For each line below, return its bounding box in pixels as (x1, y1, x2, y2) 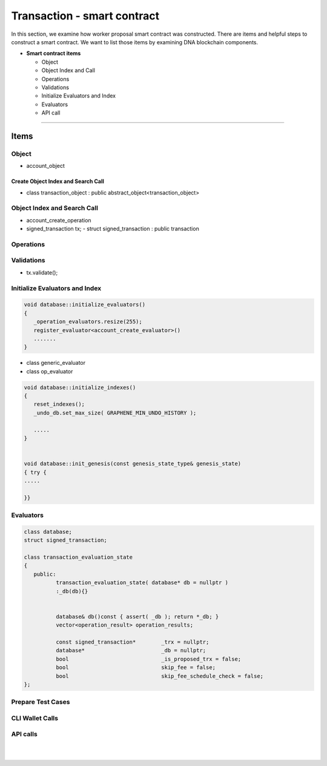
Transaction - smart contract (11, 9, 160, 22)
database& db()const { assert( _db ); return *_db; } (55, 613, 219, 620)
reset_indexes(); (33, 401, 85, 408)
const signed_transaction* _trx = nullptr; (55, 639, 210, 645)
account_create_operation (26, 216, 91, 224)
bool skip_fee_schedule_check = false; (55, 673, 263, 679)
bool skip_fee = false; (55, 664, 216, 671)
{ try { (24, 468, 47, 476)
